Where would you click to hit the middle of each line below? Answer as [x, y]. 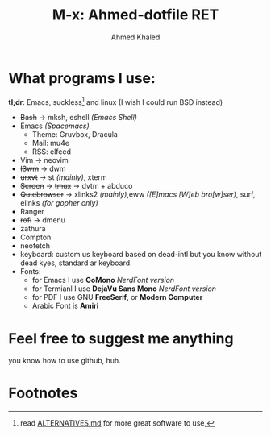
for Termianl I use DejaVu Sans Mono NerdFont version [124, 289]
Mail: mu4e [51, 143]
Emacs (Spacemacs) [55, 126]
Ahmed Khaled [135, 37]
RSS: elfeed [51, 152]
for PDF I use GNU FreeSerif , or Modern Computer [117, 297]
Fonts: [31, 272]
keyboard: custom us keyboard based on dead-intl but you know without [141, 255]
